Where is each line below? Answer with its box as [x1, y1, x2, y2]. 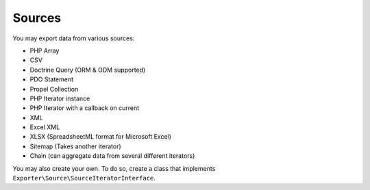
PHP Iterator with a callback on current [29, 104, 140, 112]
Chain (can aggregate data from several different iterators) [29, 152, 195, 160]
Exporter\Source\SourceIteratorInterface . [12, 174, 156, 182]
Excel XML [29, 123, 60, 131]
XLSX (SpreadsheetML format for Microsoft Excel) [29, 133, 171, 141]
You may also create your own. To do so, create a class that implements [12, 164, 216, 172]
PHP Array [29, 46, 60, 55]
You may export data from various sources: [12, 34, 135, 42]
